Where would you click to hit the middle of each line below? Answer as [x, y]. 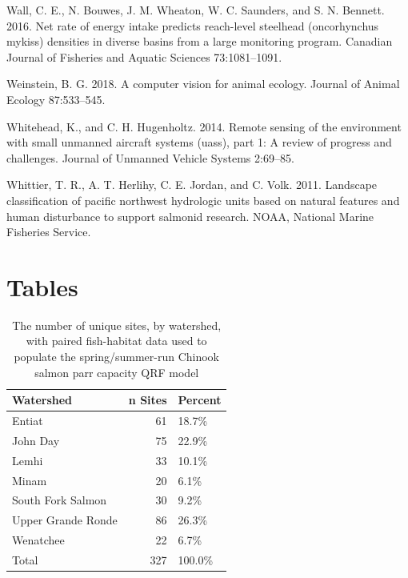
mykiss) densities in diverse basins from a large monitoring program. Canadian [200, 41]
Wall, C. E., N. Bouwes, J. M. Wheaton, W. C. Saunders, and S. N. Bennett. [196, 10]
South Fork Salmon [60, 500]
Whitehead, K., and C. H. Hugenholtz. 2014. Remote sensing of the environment [204, 126]
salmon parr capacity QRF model [117, 372]
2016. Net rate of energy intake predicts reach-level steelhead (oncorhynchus [193, 25]
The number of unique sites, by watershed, [117, 325]
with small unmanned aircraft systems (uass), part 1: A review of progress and [199, 142]
